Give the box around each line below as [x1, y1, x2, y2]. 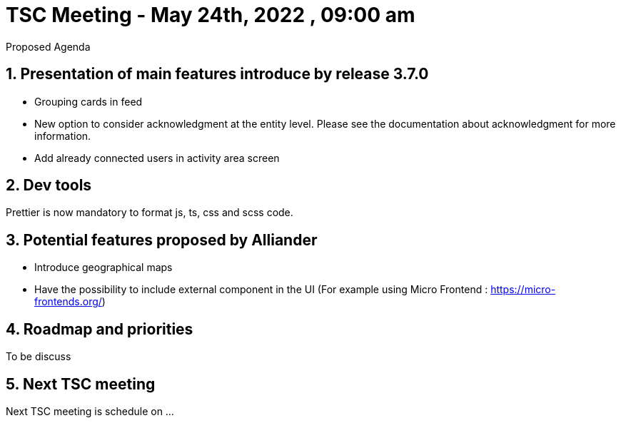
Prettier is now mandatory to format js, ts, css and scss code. [6, 206, 293, 219]
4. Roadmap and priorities [6, 320, 193, 338]
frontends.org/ [34, 295, 102, 308]
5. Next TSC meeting [6, 374, 156, 393]
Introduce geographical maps [34, 261, 173, 274]
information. [34, 129, 91, 142]
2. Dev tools [6, 176, 92, 195]
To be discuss [6, 350, 71, 363]
